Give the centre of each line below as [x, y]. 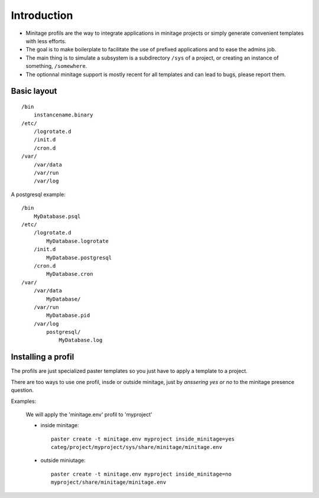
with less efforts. [46, 41]
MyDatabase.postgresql [79, 258]
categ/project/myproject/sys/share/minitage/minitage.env [137, 447]
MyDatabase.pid [68, 315]
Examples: [24, 401]
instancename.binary [63, 115]
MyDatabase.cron [70, 274]
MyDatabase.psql [57, 216]
